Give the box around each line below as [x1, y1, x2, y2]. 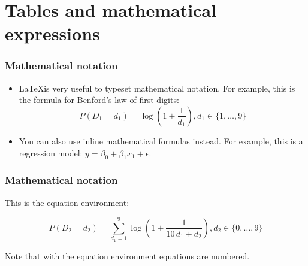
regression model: [19, 146, 83, 159]
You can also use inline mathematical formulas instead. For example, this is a [19, 134, 303, 147]
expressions [5, 21, 100, 46]
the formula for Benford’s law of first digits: [19, 93, 179, 106]
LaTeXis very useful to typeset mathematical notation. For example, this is [19, 81, 295, 94]
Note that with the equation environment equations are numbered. [5, 249, 250, 262]
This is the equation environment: [5, 196, 129, 208]
